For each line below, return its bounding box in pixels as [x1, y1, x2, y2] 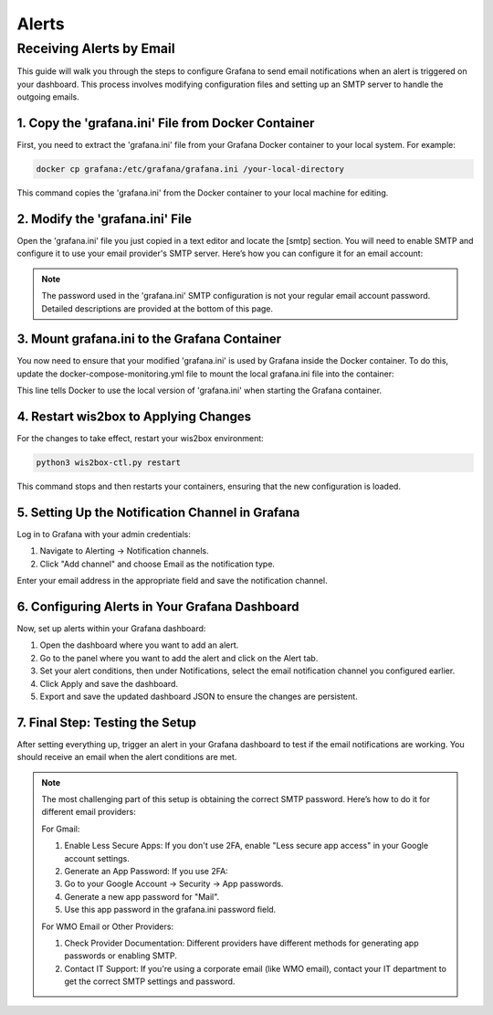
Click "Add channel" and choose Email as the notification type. [39, 558, 276, 569]
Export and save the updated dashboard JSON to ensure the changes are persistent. [39, 691, 358, 703]
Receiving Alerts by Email [16, 40, 175, 57]
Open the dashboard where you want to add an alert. [39, 640, 239, 650]
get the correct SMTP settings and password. [64, 976, 236, 987]
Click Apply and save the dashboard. [39, 678, 178, 689]
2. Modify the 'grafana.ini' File [16, 211, 192, 227]
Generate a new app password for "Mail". [64, 891, 220, 902]
